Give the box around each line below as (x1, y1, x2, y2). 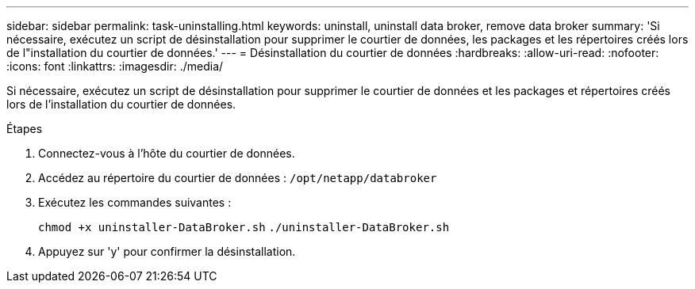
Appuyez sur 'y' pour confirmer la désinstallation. (38, 245, 296, 258)
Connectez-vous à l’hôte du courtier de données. (38, 146, 295, 160)
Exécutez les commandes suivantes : (38, 196, 232, 209)
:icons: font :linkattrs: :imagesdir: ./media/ (6, 59, 224, 73)
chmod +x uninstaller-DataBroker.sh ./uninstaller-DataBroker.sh (38, 221, 450, 234)
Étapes (6, 122, 43, 135)
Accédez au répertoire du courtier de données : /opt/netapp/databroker (38, 171, 437, 184)
